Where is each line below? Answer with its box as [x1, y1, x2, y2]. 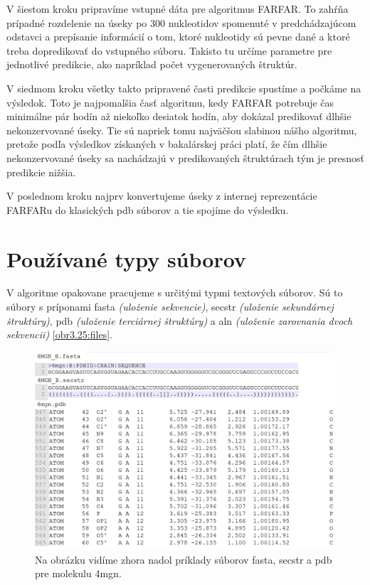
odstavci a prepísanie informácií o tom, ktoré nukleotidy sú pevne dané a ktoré [6, 29, 350, 44]
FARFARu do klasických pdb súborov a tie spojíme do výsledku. [6, 202, 289, 217]
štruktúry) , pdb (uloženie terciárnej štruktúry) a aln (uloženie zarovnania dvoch [6, 313, 353, 328]
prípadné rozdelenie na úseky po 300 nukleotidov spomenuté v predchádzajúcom [6, 15, 356, 30]
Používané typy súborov [6, 244, 246, 273]
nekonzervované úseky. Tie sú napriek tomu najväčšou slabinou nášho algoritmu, [6, 122, 357, 137]
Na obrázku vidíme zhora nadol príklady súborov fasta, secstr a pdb [35, 552, 332, 567]
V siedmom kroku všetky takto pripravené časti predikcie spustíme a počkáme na [6, 80, 361, 95]
